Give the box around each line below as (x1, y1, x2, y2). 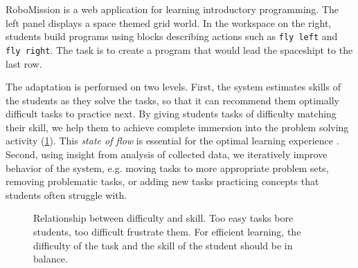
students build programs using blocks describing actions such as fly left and (6, 29, 338, 44)
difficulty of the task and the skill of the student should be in (33, 238, 293, 252)
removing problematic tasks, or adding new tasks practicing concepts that (6, 174, 319, 189)
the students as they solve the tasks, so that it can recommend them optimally (6, 93, 339, 107)
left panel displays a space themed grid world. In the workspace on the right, (6, 15, 332, 30)
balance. (33, 251, 68, 266)
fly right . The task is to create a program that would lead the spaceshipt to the (6, 42, 353, 57)
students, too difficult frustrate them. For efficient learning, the (33, 224, 301, 239)
